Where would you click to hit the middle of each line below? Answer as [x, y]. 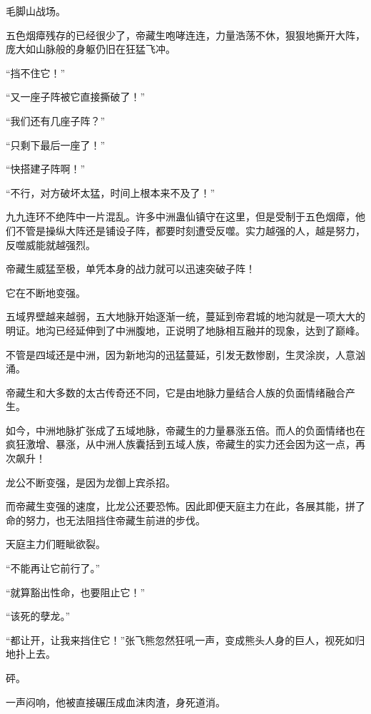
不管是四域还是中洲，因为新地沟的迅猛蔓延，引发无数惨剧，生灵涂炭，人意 [181, 354]
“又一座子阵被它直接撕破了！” [76, 97]
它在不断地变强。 [46, 292]
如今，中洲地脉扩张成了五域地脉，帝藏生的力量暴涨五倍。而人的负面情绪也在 [185, 430]
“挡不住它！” [36, 72]
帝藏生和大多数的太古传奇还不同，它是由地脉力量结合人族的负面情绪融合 [176, 392]
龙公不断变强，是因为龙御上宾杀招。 [91, 482]
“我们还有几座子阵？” [56, 120]
